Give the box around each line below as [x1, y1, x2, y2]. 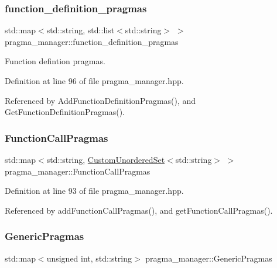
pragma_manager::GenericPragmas [145, 252, 272, 264]
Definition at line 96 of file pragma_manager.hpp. [5, 75, 184, 86]
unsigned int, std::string [46, 252, 132, 264]
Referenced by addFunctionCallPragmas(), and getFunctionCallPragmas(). [5, 204, 273, 216]
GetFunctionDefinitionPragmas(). [5, 106, 125, 118]
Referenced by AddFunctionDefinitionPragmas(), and [5, 94, 196, 106]
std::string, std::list [46, 24, 115, 36]
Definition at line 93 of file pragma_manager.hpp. [5, 185, 184, 197]
